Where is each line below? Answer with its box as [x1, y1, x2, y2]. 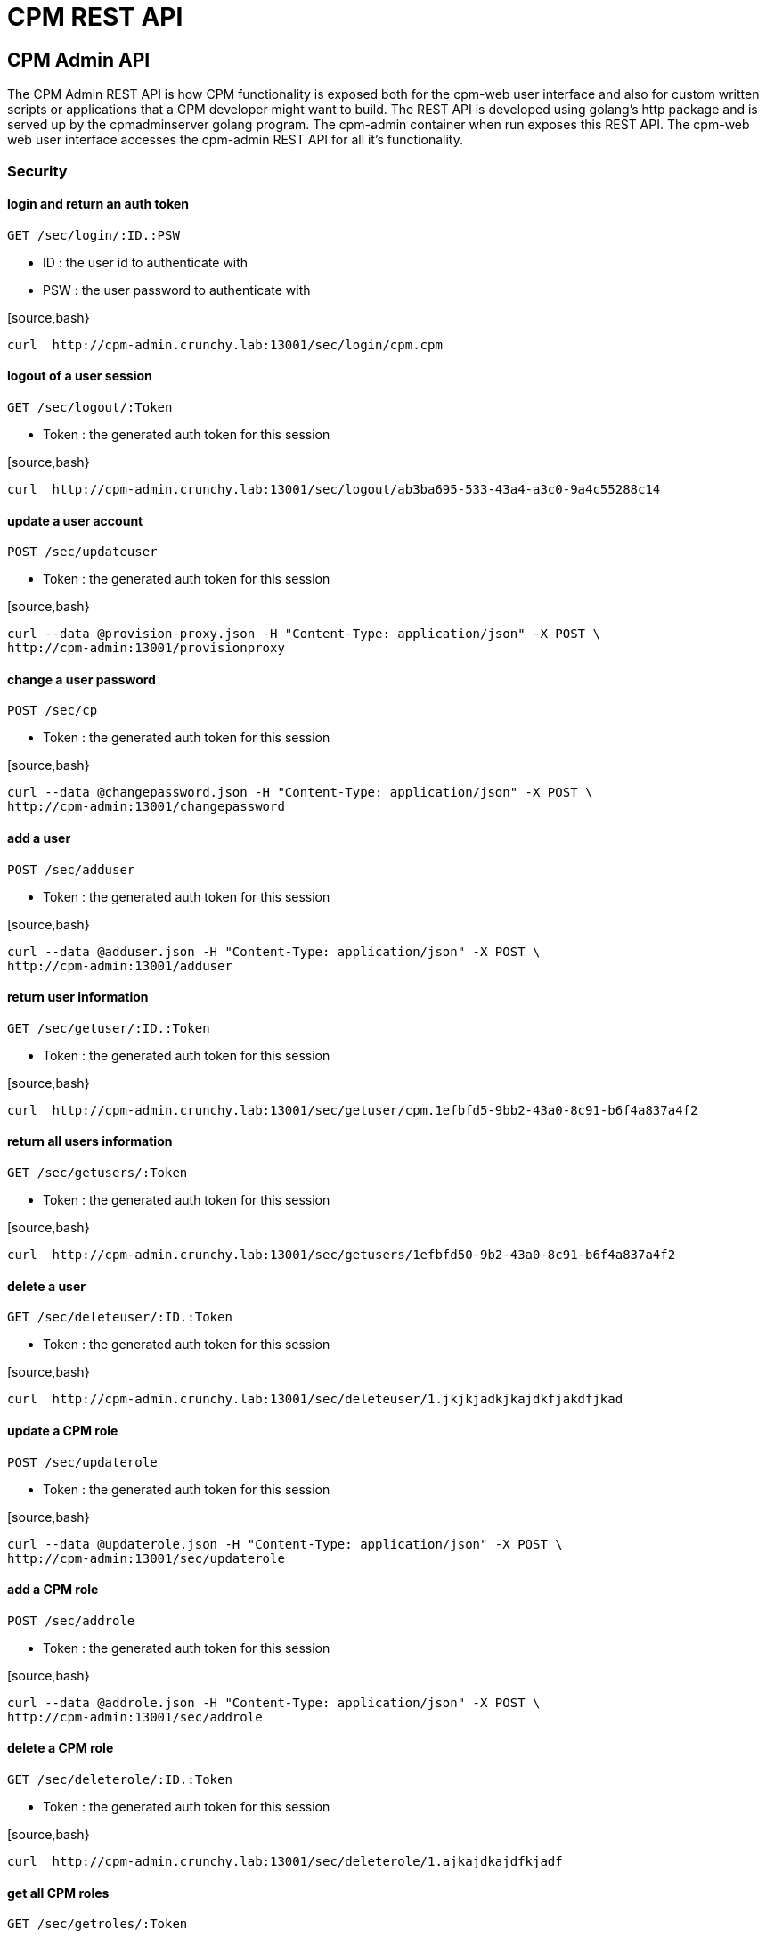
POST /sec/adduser [7, 862, 135, 877]
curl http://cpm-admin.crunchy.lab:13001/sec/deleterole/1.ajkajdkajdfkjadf [7, 1853, 563, 1868]
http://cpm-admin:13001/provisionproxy [7, 641, 285, 656]
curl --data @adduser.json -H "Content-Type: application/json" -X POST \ [7, 944, 541, 959]
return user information [7, 989, 149, 1005]
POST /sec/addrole [7, 1613, 135, 1628]
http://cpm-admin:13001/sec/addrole [7, 1709, 263, 1724]
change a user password [7, 671, 156, 687]
